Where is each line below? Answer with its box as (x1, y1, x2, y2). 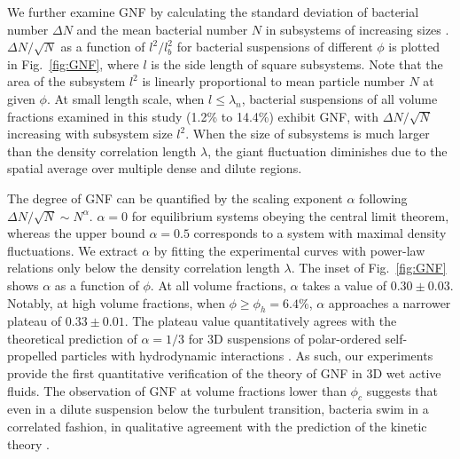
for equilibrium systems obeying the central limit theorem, (131, 206, 449, 225)
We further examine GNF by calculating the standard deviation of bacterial (7, 3, 419, 20)
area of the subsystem (7, 72, 126, 91)
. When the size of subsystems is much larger (185, 124, 430, 143)
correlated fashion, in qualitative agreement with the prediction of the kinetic (7, 417, 427, 436)
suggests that (366, 381, 438, 400)
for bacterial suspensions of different (176, 37, 373, 56)
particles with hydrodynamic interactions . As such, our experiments (61, 346, 433, 365)
